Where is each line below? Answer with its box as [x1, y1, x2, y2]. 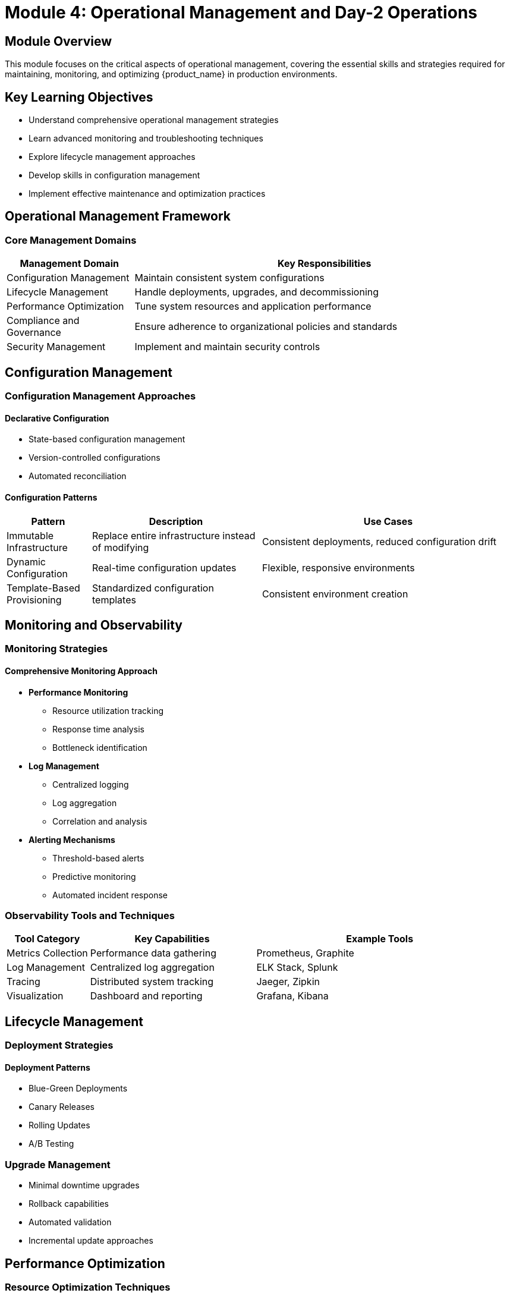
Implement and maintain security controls [134, 341, 320, 353]
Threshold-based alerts [52, 853, 144, 863]
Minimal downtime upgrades [29, 1180, 140, 1191]
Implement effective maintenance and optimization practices [29, 188, 266, 199]
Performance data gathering [90, 947, 216, 960]
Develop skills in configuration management [29, 170, 200, 181]
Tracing [7, 976, 40, 988]
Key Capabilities [134, 933, 210, 945]
